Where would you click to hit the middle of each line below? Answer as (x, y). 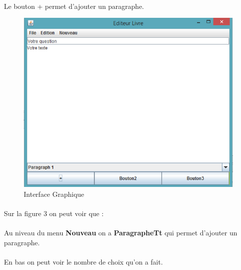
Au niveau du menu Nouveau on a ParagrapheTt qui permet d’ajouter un (121, 233)
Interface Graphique (54, 194)
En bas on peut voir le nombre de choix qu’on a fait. (83, 261)
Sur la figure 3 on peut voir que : (54, 213)
